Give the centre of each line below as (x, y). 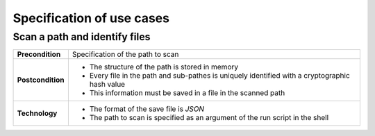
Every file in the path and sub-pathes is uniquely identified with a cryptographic (219, 76)
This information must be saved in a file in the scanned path (187, 93)
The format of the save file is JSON (147, 109)
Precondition (39, 54)
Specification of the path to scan (125, 54)
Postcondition (41, 80)
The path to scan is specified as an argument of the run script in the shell (209, 118)
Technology (37, 113)
